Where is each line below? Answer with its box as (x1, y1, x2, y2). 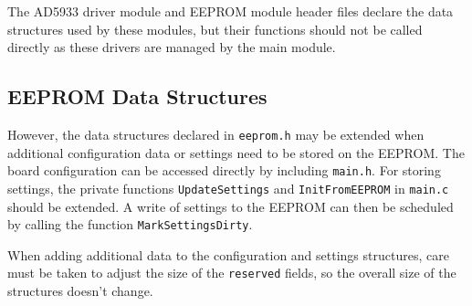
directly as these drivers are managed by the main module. (7, 37, 336, 57)
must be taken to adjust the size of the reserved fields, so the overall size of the (7, 263, 456, 282)
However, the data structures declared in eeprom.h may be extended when (7, 124, 425, 143)
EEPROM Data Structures (7, 82, 267, 111)
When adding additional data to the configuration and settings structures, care (7, 245, 449, 264)
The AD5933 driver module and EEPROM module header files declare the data (7, 2, 454, 20)
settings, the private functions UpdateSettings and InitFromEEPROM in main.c (7, 178, 449, 197)
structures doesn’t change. (7, 281, 153, 301)
